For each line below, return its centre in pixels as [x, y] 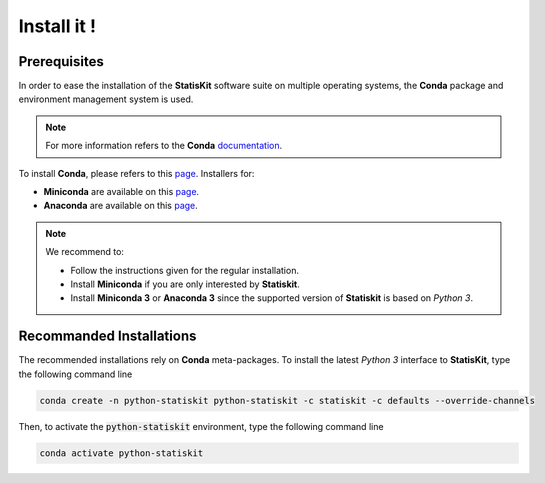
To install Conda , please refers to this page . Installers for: [136, 173]
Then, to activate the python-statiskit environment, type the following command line [201, 426]
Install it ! [57, 26]
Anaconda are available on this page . [121, 206]
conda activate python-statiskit [121, 453]
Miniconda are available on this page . [121, 192]
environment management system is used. [106, 99]
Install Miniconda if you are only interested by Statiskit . [185, 284]
